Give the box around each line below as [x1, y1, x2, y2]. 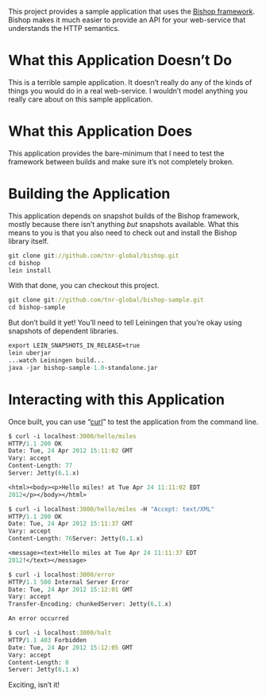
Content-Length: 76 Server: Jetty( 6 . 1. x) [8, 535, 145, 543]
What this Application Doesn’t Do [8, 52, 233, 70]
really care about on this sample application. [8, 94, 153, 104]
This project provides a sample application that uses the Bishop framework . [8, 7, 256, 16]
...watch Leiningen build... [8, 356, 105, 364]
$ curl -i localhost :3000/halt [8, 629, 112, 637]
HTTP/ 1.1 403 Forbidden [8, 636, 87, 644]
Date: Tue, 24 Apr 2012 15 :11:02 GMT [8, 447, 133, 455]
